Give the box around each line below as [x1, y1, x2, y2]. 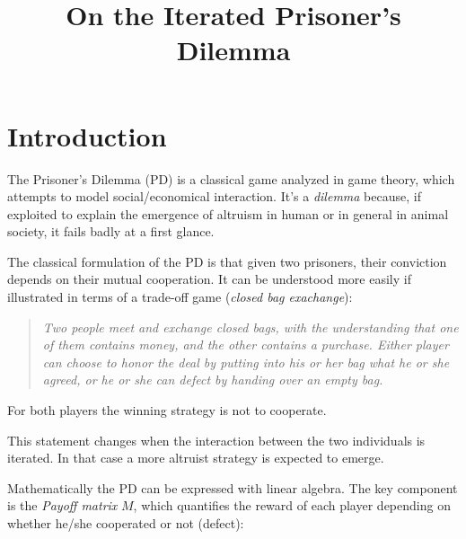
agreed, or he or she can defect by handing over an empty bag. [42, 370, 383, 389]
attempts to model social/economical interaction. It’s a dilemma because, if [7, 187, 421, 206]
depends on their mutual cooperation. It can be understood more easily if [7, 269, 411, 288]
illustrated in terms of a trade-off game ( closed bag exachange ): [7, 287, 353, 306]
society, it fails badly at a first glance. [7, 222, 215, 241]
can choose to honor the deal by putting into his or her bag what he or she [42, 352, 450, 371]
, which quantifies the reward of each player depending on [133, 496, 451, 515]
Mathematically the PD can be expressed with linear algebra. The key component [7, 478, 458, 497]
